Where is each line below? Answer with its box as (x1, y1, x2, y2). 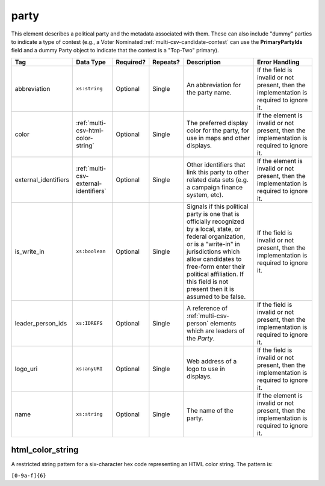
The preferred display (187, 118, 248, 127)
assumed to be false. (187, 292, 246, 301)
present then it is (187, 285, 235, 293)
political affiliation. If (187, 269, 244, 278)
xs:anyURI (76, 366, 103, 372)
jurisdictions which (187, 247, 240, 256)
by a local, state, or (187, 224, 241, 233)
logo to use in (187, 364, 225, 373)
